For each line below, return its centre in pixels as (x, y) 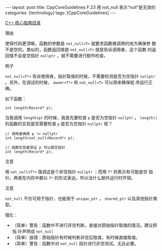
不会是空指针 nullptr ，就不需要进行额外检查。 (61, 55)
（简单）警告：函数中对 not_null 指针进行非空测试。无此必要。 (75, 243)
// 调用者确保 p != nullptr (32, 134)
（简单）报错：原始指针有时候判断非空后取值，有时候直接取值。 (76, 237)
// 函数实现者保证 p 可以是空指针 (35, 147)
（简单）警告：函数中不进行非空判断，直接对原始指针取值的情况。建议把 (84, 225)
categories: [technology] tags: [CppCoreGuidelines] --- (61, 13)
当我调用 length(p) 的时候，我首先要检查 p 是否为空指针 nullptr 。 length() (81, 117)
